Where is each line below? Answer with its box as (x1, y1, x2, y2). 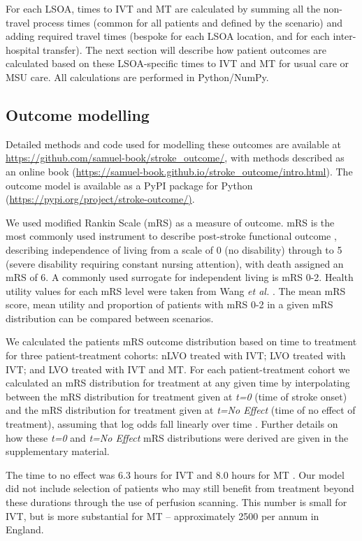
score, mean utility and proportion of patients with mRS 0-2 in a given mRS (6, 297, 333, 312)
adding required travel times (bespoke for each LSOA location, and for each (6, 29, 330, 43)
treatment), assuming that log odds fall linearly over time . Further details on (6, 417, 338, 431)
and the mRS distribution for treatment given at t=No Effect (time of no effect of (6, 403, 356, 417)
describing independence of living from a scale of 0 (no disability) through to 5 (6, 242, 342, 257)
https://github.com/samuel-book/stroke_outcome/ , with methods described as (6, 150, 345, 165)
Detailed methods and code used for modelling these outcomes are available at (6, 136, 342, 151)
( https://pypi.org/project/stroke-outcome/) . (6, 192, 195, 206)
